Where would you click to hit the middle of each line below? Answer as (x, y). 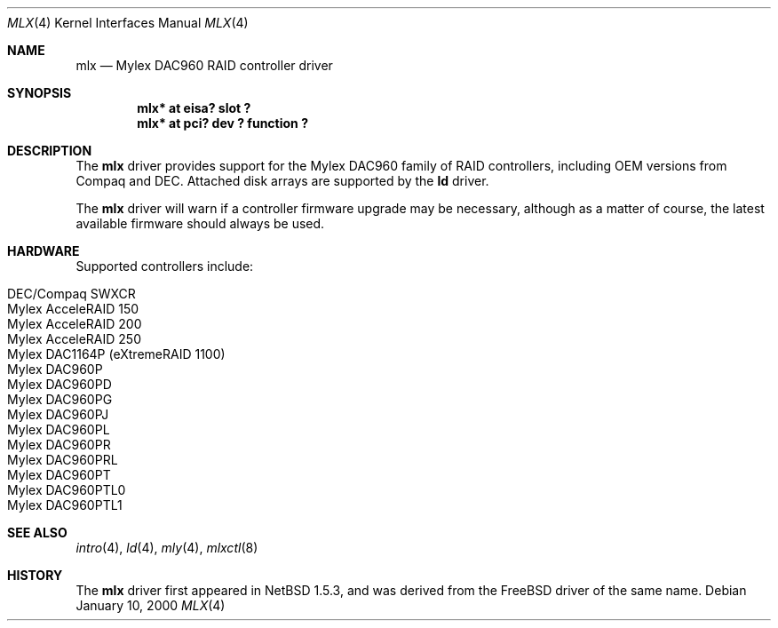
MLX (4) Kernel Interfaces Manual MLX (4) (128, 23)
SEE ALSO (37, 533)
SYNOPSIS (40, 93)
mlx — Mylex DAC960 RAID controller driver (204, 65)
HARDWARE (44, 251)
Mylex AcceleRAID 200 (75, 324)
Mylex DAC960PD (60, 384)
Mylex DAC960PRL (63, 460)
